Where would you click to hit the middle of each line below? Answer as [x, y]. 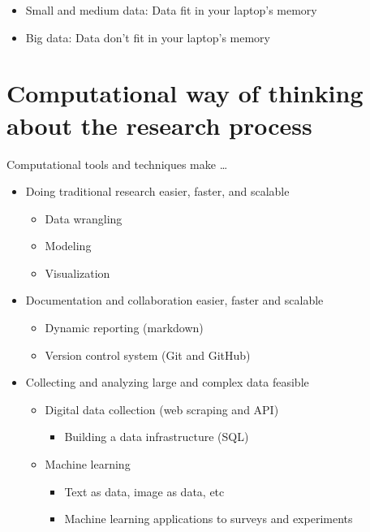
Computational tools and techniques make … [117, 164]
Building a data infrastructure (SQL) [157, 437]
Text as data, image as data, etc [144, 491]
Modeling [68, 246]
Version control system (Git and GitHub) [148, 355]
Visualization [77, 272]
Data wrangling [84, 218]
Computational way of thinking [185, 93]
